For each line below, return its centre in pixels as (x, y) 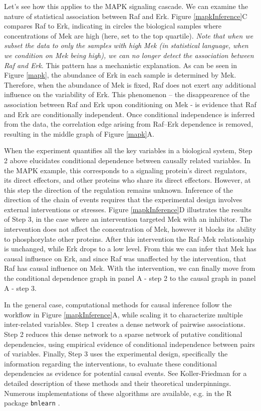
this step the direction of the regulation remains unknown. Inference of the (118, 189)
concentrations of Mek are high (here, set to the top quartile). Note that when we (129, 35)
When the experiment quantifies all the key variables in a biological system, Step (128, 150)
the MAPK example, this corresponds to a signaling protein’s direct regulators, (125, 170)
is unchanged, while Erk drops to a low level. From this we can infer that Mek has (130, 249)
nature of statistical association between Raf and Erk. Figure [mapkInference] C (126, 16)
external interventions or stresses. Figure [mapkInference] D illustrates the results (128, 209)
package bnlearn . (32, 403)
